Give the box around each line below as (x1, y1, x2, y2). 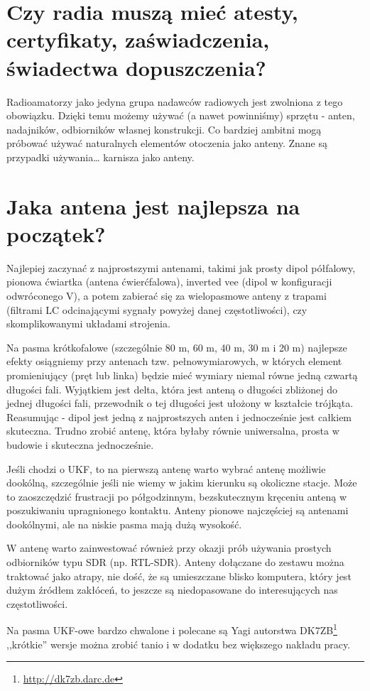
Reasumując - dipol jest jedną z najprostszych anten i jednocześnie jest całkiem (6, 409, 352, 424)
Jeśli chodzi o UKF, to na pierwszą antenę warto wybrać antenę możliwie (6, 461, 326, 476)
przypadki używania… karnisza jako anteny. (6, 149, 195, 164)
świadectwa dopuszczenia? (6, 53, 266, 82)
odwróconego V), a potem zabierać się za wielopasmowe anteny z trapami (6, 288, 327, 303)
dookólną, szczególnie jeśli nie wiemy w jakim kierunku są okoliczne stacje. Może (6, 475, 357, 490)
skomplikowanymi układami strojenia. (6, 316, 170, 331)
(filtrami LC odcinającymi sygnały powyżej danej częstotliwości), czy (6, 302, 308, 317)
